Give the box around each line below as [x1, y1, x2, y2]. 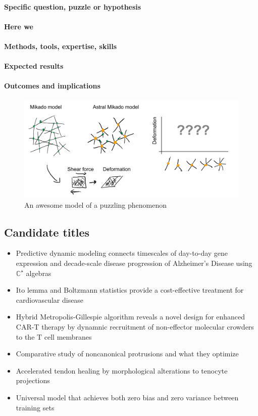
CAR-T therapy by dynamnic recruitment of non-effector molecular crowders [16, 321, 254, 332]
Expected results [4, 61, 64, 71]
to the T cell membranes [16, 331, 92, 342]
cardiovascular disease [16, 294, 84, 305]
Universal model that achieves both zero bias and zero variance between [16, 392, 239, 402]
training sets [16, 402, 55, 412]
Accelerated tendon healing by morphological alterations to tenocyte [16, 365, 228, 376]
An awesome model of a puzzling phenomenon [24, 199, 167, 210]
